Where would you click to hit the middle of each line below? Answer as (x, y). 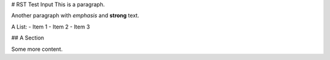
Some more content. (37, 49)
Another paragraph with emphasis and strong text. (75, 16)
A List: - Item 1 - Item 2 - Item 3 (51, 27)
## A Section (28, 38)
